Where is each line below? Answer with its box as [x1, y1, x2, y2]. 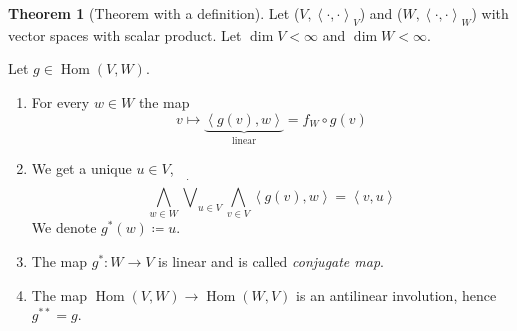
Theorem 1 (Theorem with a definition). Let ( [8, 3, 300, 23]
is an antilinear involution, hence [296, 284, 497, 305]
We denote [31, 217, 97, 238]
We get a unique [31, 158, 132, 179]
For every [31, 91, 90, 112]
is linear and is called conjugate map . [158, 251, 384, 272]
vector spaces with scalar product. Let [8, 24, 242, 45]
